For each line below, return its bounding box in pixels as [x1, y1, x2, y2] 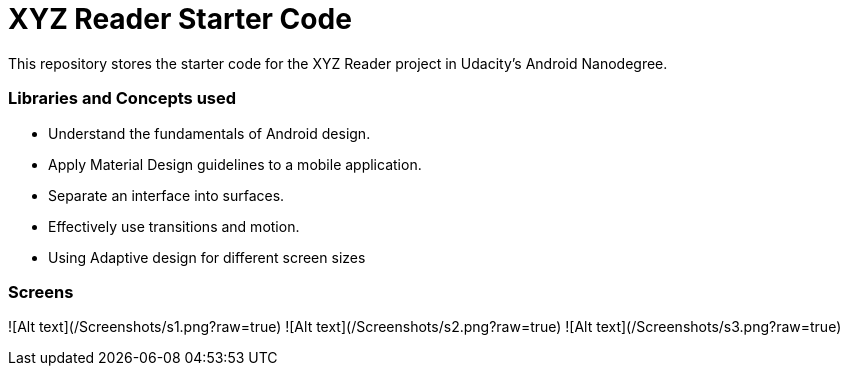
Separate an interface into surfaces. [48, 186, 285, 204]
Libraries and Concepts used [8, 88, 237, 109]
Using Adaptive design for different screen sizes [48, 248, 366, 266]
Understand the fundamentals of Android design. [48, 124, 371, 142]
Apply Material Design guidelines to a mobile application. [48, 155, 422, 173]
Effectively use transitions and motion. [48, 217, 300, 235]
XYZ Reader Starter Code [8, 2, 352, 36]
